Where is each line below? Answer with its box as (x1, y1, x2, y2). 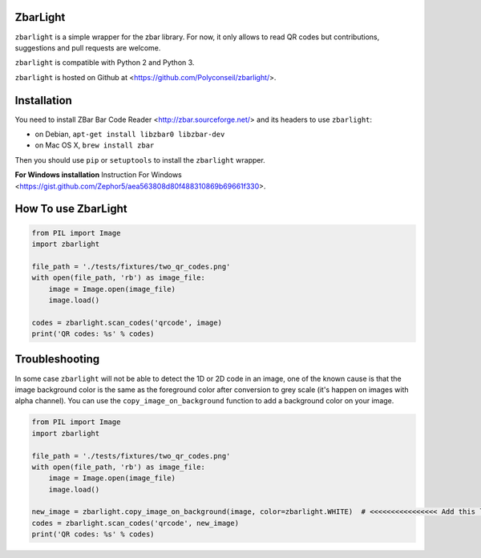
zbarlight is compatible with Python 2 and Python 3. (14, 58, 195, 67)
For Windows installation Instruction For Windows (14, 170, 182, 180)
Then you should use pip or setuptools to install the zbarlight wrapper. (14, 155, 266, 164)
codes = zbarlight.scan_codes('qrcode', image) (31, 317, 222, 327)
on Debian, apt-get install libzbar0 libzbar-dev (34, 129, 225, 139)
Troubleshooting (14, 353, 100, 366)
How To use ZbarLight (14, 202, 127, 216)
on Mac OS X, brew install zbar (34, 140, 155, 150)
